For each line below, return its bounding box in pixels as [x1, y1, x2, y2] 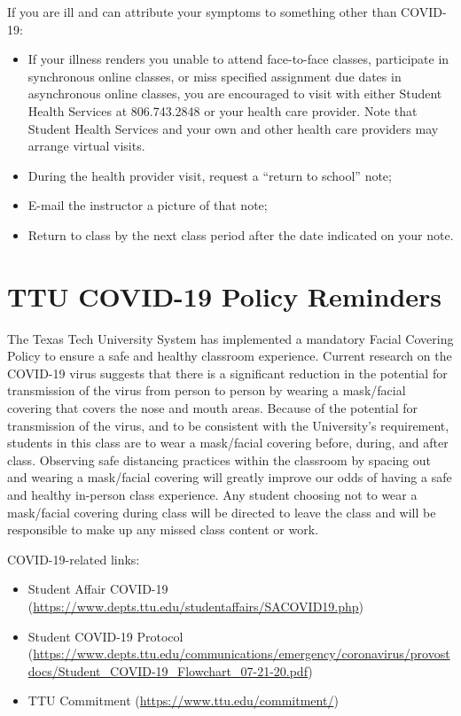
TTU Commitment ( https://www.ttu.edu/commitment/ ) [27, 691, 339, 710]
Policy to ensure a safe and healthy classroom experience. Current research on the [7, 346, 452, 365]
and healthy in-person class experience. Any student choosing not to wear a [7, 486, 418, 503]
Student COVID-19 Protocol [27, 626, 184, 645]
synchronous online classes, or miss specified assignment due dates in [27, 66, 402, 85]
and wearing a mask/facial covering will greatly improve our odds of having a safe [7, 468, 452, 486]
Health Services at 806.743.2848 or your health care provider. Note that [27, 101, 418, 120]
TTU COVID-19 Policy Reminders [7, 277, 442, 314]
